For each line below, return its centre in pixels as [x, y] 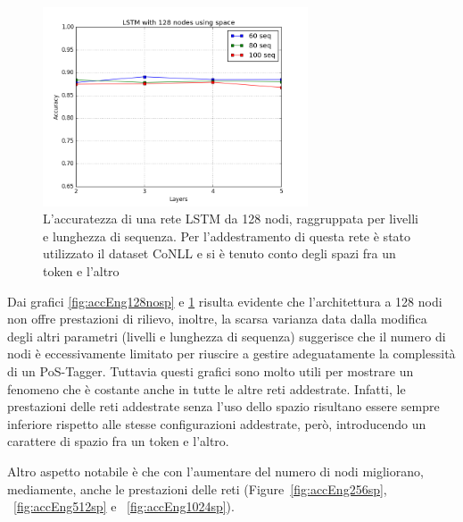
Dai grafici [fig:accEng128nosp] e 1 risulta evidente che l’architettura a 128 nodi [225, 301]
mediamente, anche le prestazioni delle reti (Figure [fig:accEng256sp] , [197, 488]
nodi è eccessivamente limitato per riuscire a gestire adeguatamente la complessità [231, 354]
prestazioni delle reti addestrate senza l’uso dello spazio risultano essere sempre [223, 406]
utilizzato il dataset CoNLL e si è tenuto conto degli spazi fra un [219, 253]
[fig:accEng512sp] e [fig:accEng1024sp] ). [124, 506]
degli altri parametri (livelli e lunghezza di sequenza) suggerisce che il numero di [227, 336]
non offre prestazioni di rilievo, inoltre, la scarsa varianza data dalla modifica [217, 319]
